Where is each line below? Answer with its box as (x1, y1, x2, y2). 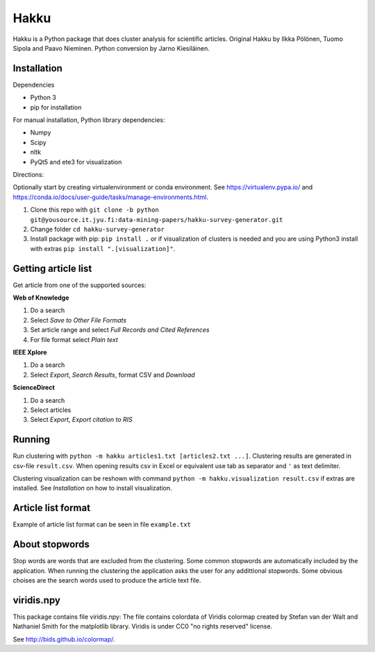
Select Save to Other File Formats (30, 316, 127, 324)
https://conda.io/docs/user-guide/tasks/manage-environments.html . (12, 193, 208, 201)
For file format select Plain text (30, 335, 118, 343)
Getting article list (12, 262, 92, 274)
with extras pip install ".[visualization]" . (30, 244, 176, 252)
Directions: (12, 170, 44, 178)
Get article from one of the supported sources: (12, 281, 147, 289)
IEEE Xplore (12, 348, 47, 357)
